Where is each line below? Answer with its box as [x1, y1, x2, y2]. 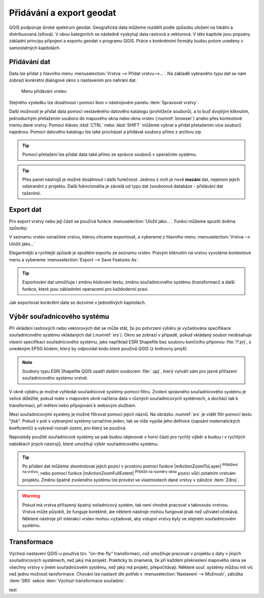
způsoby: [9, 225, 28, 231]
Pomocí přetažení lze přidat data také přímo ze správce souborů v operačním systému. [22, 151, 198, 157]
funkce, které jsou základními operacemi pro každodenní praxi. [22, 286, 149, 292]
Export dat [9, 205, 42, 214]
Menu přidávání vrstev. [21, 88, 68, 94]
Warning [22, 493, 40, 499]
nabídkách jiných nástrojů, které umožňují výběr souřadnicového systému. [9, 441, 159, 447]
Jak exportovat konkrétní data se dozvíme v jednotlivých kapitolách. [9, 299, 146, 305]
